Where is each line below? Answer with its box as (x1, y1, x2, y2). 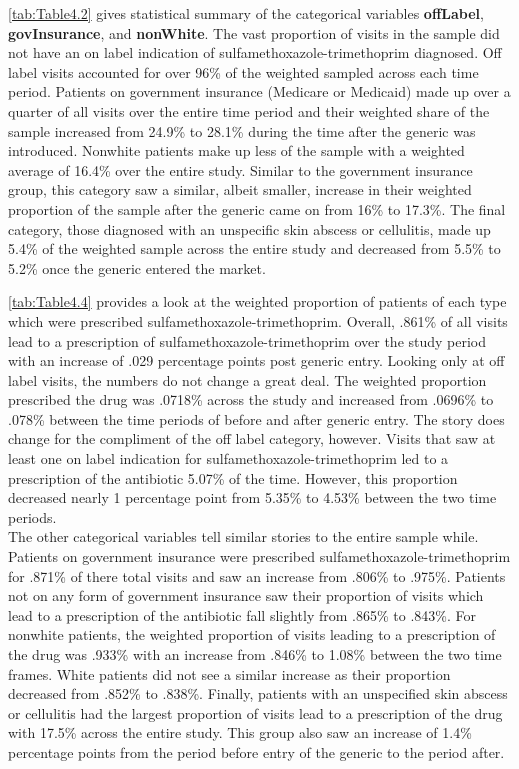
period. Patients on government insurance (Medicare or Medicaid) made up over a (8, 81, 511, 102)
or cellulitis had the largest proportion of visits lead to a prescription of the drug (8, 702, 503, 723)
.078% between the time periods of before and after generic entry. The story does (8, 408, 505, 429)
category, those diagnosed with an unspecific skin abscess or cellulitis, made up (8, 218, 491, 239)
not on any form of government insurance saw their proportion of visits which (8, 585, 484, 606)
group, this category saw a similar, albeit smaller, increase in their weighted (8, 179, 472, 200)
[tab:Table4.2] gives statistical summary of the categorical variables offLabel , (8, 3, 484, 23)
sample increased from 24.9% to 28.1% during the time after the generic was (8, 120, 476, 141)
